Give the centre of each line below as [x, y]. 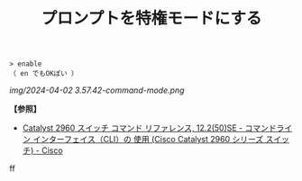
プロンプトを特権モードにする [151, 18]
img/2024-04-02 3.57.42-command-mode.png [97, 90]
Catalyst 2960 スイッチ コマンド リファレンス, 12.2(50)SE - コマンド [149, 128]
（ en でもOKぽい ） [44, 74]
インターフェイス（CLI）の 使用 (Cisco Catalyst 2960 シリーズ [148, 140]
